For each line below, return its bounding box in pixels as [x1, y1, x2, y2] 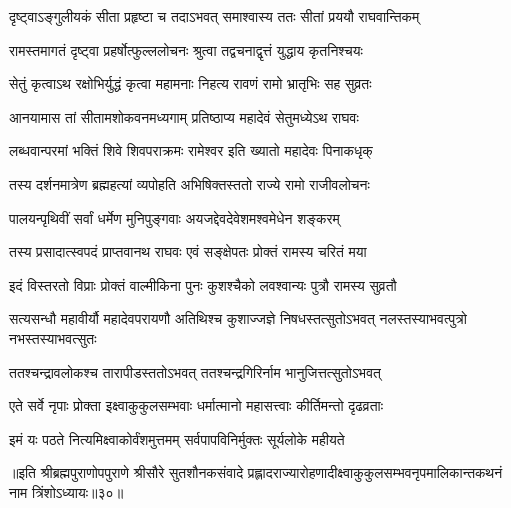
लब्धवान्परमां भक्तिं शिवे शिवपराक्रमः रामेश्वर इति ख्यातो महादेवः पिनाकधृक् [9, 140, 373, 161]
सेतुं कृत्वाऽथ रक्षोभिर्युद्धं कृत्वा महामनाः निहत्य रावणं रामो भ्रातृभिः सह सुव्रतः [9, 73, 372, 94]
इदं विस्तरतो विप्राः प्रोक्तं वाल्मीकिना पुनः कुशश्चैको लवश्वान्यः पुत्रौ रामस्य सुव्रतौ [9, 274, 397, 295]
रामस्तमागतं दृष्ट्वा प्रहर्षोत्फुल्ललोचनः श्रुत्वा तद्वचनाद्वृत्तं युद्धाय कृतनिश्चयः [9, 39, 363, 60]
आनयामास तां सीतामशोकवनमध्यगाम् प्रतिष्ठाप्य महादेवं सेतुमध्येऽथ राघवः [9, 106, 359, 127]
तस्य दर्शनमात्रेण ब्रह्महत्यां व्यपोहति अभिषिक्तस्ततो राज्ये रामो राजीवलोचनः [9, 173, 370, 194]
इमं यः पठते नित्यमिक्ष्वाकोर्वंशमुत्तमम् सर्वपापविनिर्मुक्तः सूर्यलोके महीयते [9, 428, 345, 449]
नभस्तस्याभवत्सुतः [9, 327, 97, 348]
